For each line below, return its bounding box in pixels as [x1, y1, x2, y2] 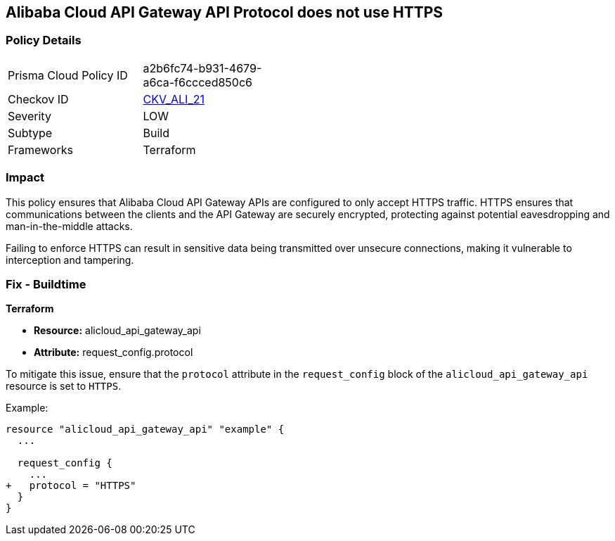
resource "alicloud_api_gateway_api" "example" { [6, 424, 285, 435]
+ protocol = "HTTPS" [6, 480, 136, 492]
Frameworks [8, 142, 73, 157]
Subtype [8, 125, 53, 140]
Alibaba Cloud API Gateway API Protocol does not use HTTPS [6, 4, 444, 21]
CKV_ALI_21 [143, 91, 205, 106]
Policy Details [6, 33, 82, 48]
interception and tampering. [6, 253, 134, 266]
